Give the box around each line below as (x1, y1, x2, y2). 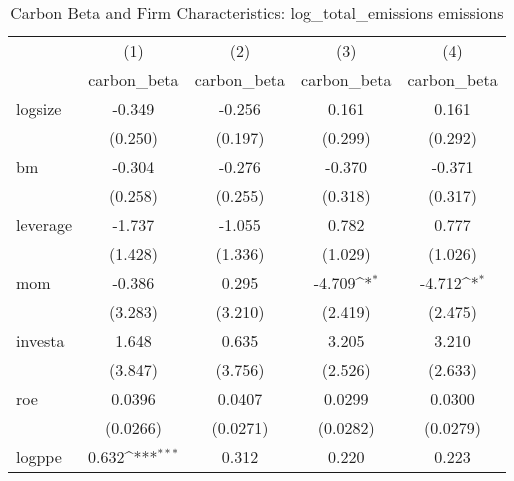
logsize (16, 97, 62, 120)
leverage (16, 213, 73, 236)
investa (16, 329, 65, 352)
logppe (16, 445, 62, 468)
